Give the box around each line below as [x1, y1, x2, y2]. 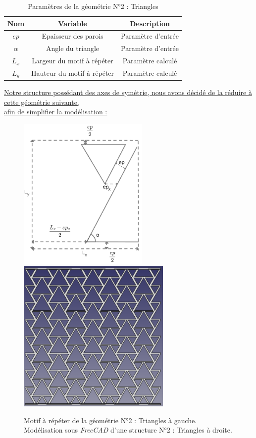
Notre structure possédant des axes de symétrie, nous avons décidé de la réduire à [4, 87, 252, 97]
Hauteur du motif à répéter [31, 68, 114, 78]
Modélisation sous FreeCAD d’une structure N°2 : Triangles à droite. [24, 425, 232, 435]
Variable [58, 18, 87, 28]
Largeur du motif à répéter [32, 55, 113, 66]
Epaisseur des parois [42, 31, 103, 41]
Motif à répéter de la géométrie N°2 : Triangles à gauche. [24, 415, 197, 425]
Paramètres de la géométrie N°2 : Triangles [28, 1, 158, 11]
